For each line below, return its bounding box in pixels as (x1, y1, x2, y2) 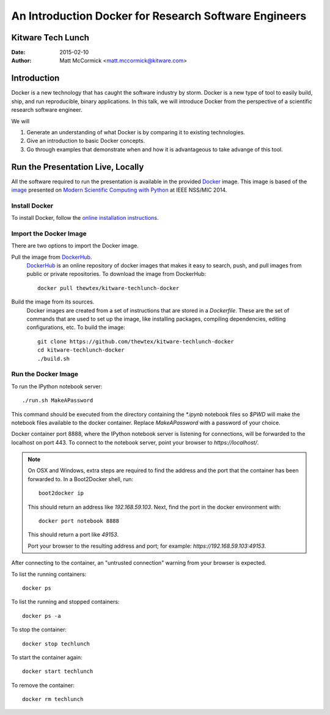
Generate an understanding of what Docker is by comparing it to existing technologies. (26, 128, 246, 136)
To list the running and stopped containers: (11, 598, 120, 606)
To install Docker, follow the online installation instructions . (11, 214, 159, 222)
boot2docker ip (38, 490, 84, 497)
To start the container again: (11, 653, 82, 661)
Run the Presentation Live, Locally (11, 162, 144, 172)
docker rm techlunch (22, 696, 84, 703)
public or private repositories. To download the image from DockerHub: (26, 270, 207, 278)
